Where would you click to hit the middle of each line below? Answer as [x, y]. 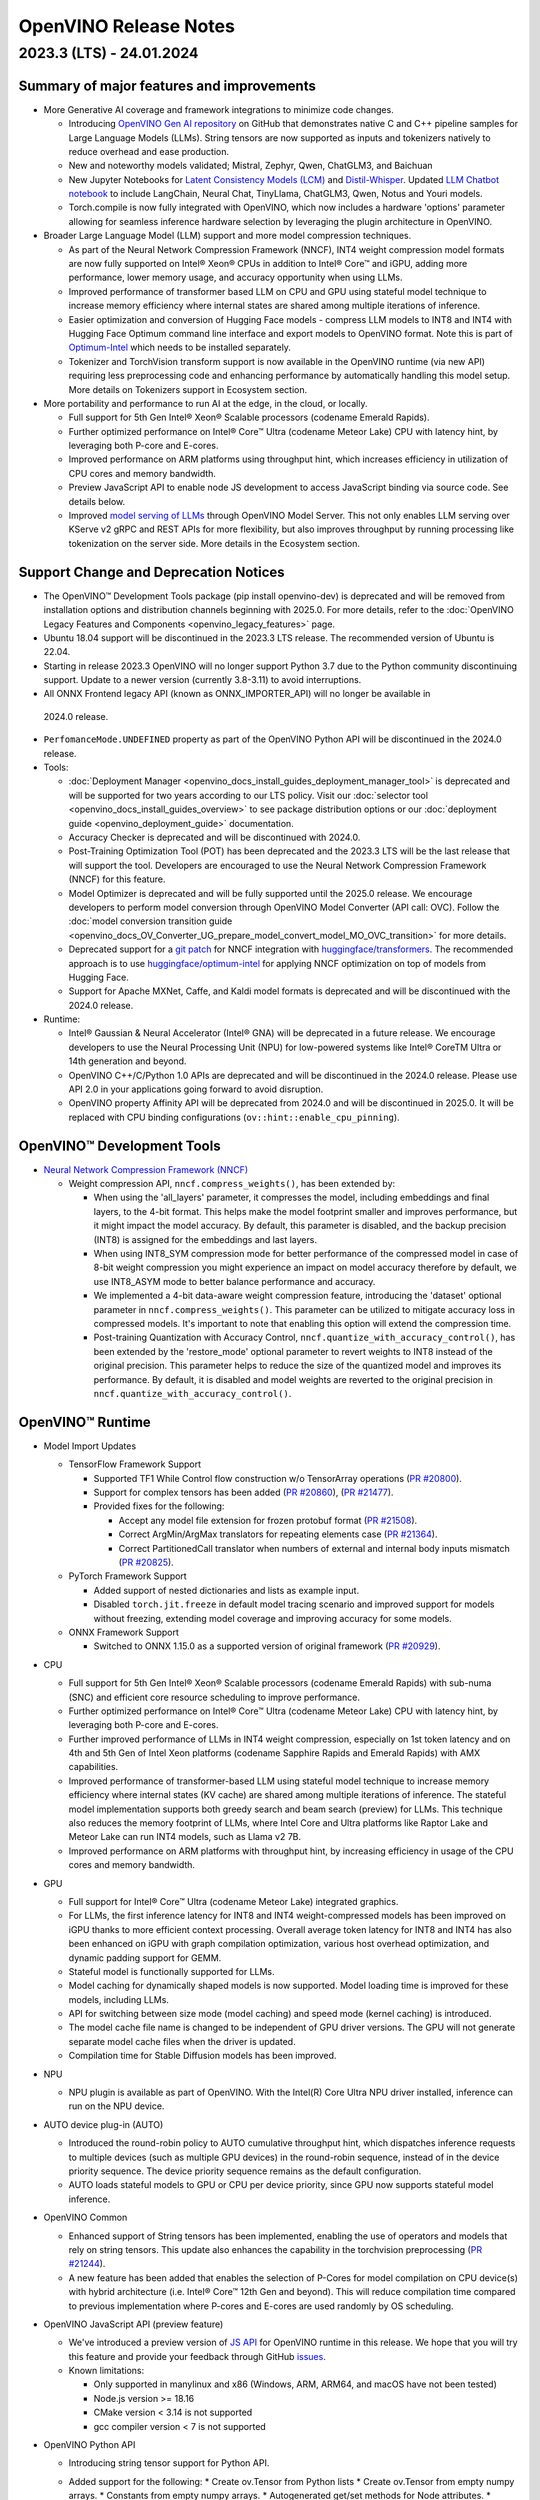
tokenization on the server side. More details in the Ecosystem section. [214, 543]
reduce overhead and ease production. [149, 151]
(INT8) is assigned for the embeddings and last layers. [205, 1239]
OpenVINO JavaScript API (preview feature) [133, 2324]
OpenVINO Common [85, 2217]
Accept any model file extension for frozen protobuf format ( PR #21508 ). [268, 1520]
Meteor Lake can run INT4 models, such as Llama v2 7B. [185, 1837]
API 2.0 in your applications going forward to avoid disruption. [196, 1089]
